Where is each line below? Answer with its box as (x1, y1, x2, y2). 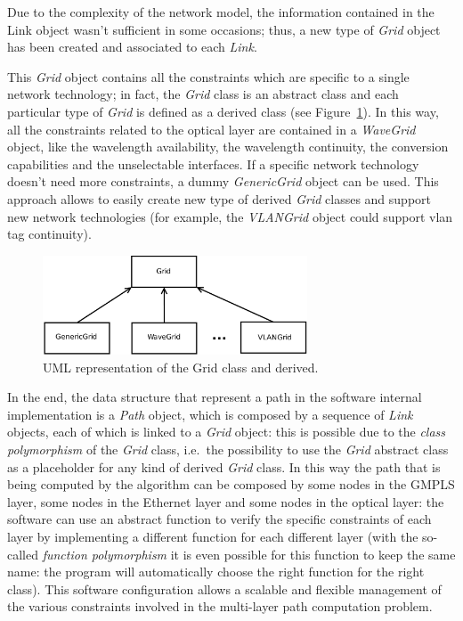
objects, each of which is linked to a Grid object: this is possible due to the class (7, 422, 446, 441)
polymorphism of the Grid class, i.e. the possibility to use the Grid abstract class (7, 439, 449, 458)
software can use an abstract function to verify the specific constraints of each (7, 510, 432, 528)
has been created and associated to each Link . (7, 37, 257, 56)
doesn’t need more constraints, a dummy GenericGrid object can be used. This (7, 172, 439, 191)
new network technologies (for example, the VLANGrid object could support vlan (7, 207, 453, 225)
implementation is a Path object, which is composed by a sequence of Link (7, 404, 413, 423)
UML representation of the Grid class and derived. (43, 357, 319, 376)
